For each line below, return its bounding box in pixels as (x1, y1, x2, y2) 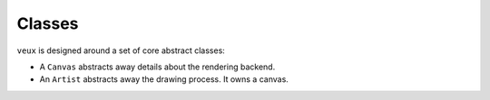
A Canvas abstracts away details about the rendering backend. (39, 61, 276, 72)
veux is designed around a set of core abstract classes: (16, 45, 226, 56)
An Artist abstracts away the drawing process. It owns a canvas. (39, 74, 289, 85)
